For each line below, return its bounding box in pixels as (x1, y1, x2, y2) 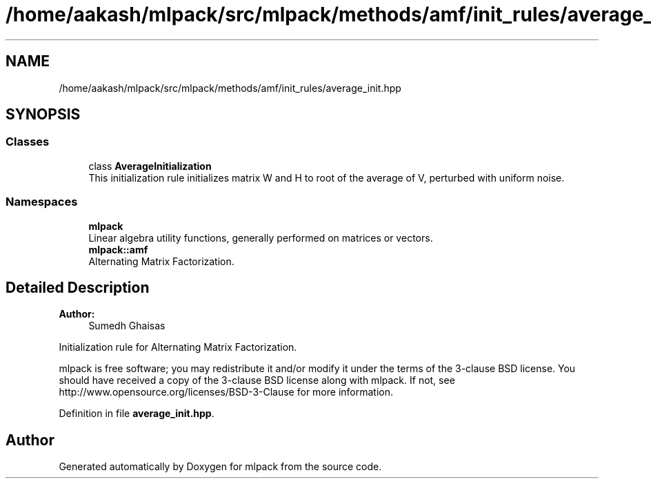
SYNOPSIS (6, 106, 81, 124)
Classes (6, 135, 50, 149)
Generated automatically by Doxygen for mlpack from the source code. (59, 461, 382, 473)
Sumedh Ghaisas (88, 320, 166, 332)
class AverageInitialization (88, 159, 212, 172)
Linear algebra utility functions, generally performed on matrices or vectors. (88, 231, 433, 244)
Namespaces (6, 195, 78, 209)
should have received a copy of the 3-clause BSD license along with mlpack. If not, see (59, 374, 455, 387)
